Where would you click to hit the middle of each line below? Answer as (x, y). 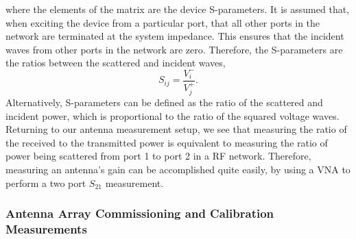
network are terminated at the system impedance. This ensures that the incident (175, 36)
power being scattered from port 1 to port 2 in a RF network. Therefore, (158, 156)
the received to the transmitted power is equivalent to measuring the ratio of (167, 142)
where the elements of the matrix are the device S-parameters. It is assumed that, (178, 9)
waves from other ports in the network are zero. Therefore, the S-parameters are (174, 49)
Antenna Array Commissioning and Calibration (140, 213)
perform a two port (46, 183)
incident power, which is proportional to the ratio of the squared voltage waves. (173, 115)
